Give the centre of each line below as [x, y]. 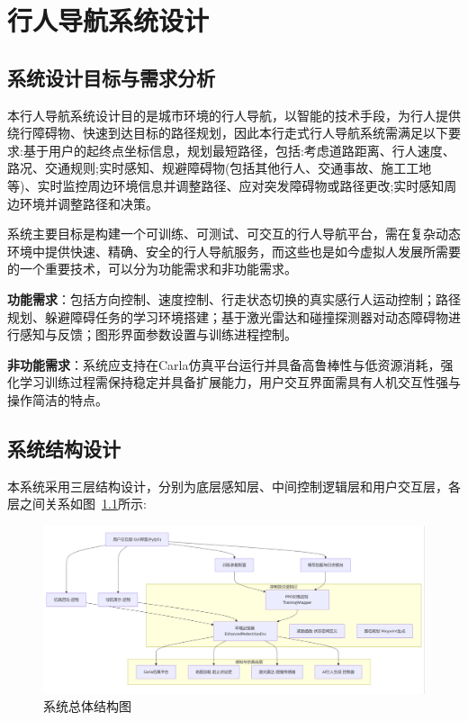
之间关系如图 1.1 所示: [83, 504]
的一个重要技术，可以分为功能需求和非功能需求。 [152, 269]
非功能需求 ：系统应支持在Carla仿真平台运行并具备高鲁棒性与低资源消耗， [224, 364]
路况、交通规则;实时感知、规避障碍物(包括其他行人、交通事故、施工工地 [220, 168]
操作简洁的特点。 [58, 399]
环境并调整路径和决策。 [89, 203]
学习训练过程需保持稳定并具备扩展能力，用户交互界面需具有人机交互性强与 [240, 382]
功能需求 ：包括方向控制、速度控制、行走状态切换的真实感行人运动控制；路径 [234, 298]
